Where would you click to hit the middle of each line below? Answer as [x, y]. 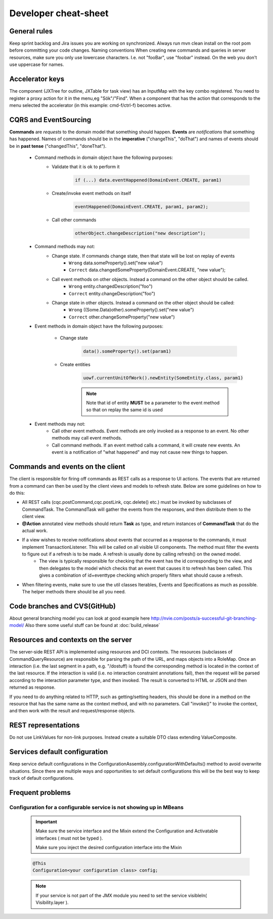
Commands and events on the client [67, 467]
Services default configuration [59, 752]
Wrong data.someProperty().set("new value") [116, 263]
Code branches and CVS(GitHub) [63, 606]
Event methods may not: [60, 424]
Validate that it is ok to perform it [86, 167]
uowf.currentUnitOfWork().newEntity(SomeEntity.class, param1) [163, 378]
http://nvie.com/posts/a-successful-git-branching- [204, 618]
